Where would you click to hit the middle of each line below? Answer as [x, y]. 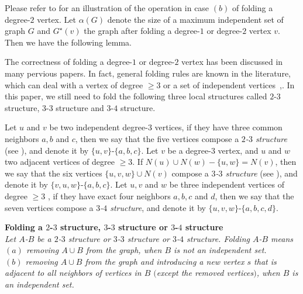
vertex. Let [56, 19]
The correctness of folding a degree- [69, 62]
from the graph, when [124, 250]
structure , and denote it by [158, 207]
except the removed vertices [205, 273]
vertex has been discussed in [232, 62]
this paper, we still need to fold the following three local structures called [136, 96]
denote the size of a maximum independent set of [195, 19]
